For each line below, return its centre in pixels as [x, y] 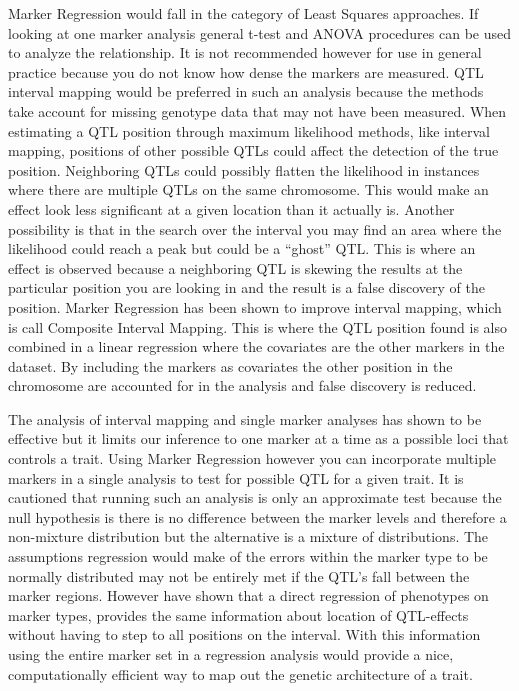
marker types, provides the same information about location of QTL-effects [238, 614]
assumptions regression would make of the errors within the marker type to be [248, 556]
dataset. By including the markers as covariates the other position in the [230, 365]
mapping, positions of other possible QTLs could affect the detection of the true [253, 150]
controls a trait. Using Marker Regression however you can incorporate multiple [252, 458]
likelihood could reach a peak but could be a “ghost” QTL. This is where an [242, 248]
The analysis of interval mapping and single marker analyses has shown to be [245, 418]
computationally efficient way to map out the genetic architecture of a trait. [240, 673]
